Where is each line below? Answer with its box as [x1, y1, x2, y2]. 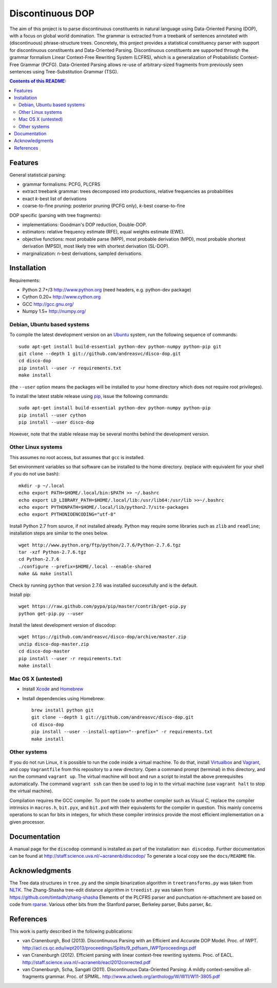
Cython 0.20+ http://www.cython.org [22, 294, 101, 300]
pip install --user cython [18, 412, 87, 418]
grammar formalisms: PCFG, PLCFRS [22, 181, 101, 187]
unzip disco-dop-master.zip [18, 641, 89, 647]
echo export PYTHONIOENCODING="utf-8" [18, 511, 116, 518]
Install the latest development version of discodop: [9, 622, 116, 628]
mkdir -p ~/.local [18, 483, 65, 488]
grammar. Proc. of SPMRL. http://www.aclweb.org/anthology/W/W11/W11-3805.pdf [45, 974, 220, 980]
